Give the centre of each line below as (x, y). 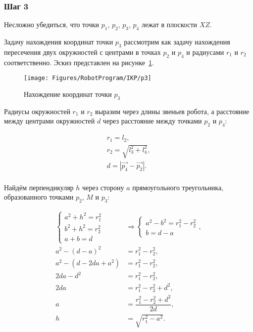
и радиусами (205, 52)
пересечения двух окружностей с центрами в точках (82, 52)
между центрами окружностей (50, 121)
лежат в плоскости (169, 24)
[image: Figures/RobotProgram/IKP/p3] (88, 78)
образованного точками (39, 197)
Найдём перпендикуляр (39, 187)
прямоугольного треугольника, (178, 187)
